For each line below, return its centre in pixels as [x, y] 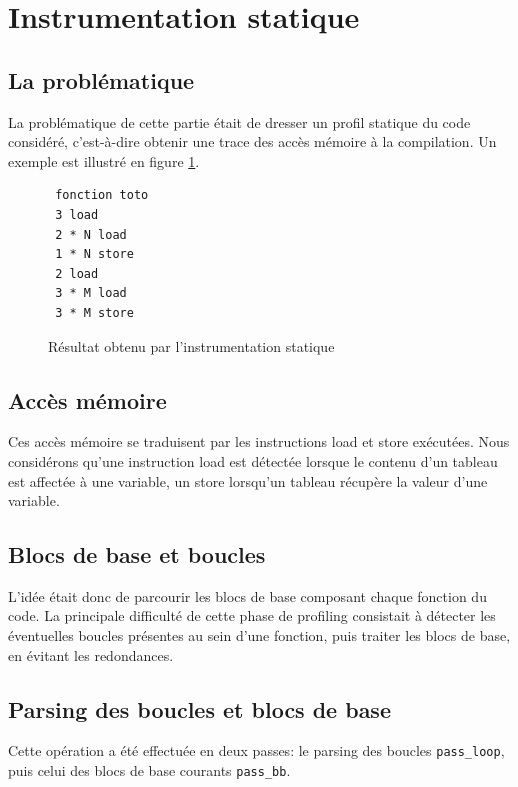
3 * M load [91, 293]
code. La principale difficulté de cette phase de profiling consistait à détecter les [252, 615]
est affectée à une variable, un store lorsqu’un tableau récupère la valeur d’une [248, 480]
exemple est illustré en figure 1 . [104, 160]
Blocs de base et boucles [137, 554]
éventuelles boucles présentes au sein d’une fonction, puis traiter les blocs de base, [259, 635]
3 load [77, 214]
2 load [77, 273]
